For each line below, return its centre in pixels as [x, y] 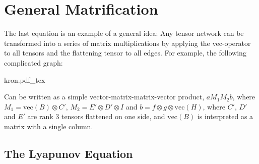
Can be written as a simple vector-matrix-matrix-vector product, [104, 97]
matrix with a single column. [49, 126]
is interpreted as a [225, 116]
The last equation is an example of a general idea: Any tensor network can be [124, 33]
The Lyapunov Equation [69, 153]
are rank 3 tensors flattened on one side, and [96, 116]
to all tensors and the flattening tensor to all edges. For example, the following [125, 53]
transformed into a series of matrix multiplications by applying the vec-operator [127, 43]
